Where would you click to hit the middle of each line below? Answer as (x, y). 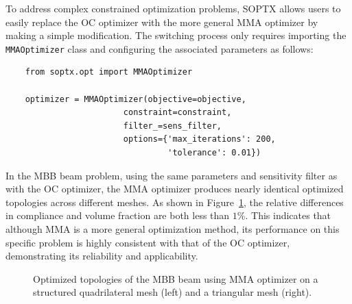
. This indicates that (288, 215)
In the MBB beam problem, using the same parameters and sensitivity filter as (172, 175)
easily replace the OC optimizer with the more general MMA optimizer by (162, 22)
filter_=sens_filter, (172, 126)
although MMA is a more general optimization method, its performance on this (173, 228)
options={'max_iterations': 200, (199, 139)
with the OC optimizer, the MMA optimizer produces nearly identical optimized (175, 189)
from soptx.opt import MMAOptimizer (109, 72)
